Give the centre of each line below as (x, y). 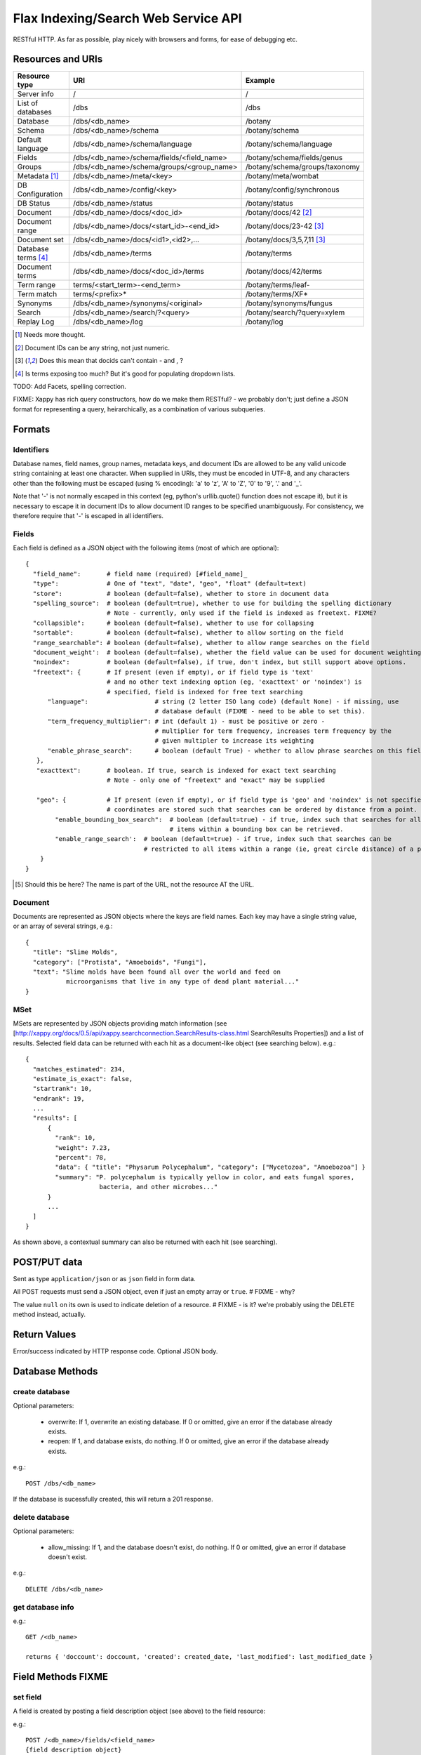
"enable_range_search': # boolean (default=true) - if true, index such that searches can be (223, 839)
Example (260, 81)
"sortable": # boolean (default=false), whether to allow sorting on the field (188, 633)
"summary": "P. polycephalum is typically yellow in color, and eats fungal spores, (205, 1177)
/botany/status (269, 204)
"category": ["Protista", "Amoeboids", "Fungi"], (120, 962)
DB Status (34, 204)
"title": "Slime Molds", (75, 952)
